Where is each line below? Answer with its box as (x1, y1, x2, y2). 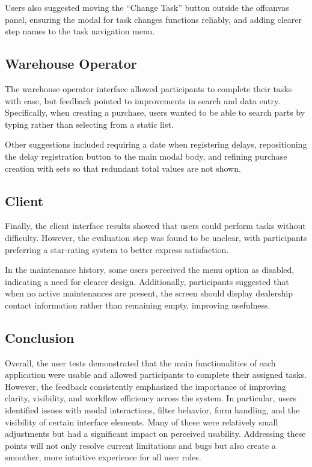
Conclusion (5, 328, 75, 346)
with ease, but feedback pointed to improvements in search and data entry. (5, 94, 281, 107)
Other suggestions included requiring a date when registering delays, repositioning (5, 138, 307, 151)
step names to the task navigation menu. (5, 25, 155, 37)
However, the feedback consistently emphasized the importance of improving (5, 380, 286, 392)
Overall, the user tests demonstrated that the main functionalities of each (5, 356, 276, 369)
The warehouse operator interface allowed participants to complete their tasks (5, 82, 292, 95)
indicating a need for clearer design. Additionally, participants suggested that (5, 275, 289, 287)
